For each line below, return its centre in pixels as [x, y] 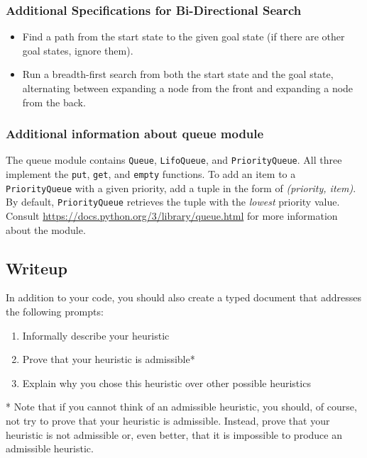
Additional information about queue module [135, 134]
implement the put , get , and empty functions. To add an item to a [151, 174]
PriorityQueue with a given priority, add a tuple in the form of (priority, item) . [181, 188]
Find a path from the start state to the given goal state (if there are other [183, 37]
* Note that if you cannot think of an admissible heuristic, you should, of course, [181, 407]
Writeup [37, 268]
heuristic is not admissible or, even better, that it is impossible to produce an [174, 434]
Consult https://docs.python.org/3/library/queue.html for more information [172, 216]
